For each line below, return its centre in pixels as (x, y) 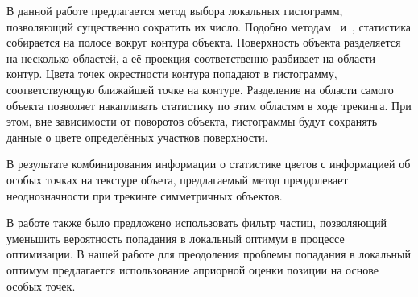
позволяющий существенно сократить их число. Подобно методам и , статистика (209, 26)
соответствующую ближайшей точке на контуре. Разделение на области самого (200, 89)
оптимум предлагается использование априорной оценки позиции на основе (192, 269)
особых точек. (41, 285)
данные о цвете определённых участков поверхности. (137, 136)
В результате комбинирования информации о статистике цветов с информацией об (209, 164)
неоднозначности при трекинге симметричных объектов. (145, 195)
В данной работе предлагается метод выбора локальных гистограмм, (175, 10)
